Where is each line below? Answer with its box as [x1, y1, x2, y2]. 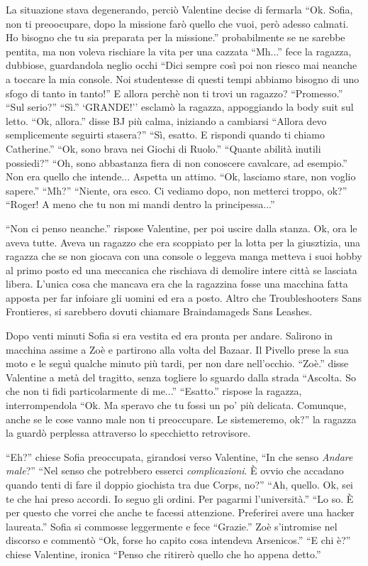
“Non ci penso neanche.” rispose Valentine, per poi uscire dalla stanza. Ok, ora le [6, 220, 357, 235]
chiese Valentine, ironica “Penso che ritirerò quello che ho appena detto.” [6, 546, 321, 561]
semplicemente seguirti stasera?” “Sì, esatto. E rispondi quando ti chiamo [6, 127, 325, 142]
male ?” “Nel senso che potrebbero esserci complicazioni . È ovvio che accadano [6, 463, 344, 478]
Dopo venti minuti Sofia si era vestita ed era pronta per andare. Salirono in [6, 328, 333, 343]
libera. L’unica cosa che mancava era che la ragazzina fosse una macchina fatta [6, 276, 348, 291]
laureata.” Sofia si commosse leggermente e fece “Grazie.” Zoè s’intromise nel [6, 518, 338, 533]
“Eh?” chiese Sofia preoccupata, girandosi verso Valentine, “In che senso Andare [6, 449, 353, 464]
